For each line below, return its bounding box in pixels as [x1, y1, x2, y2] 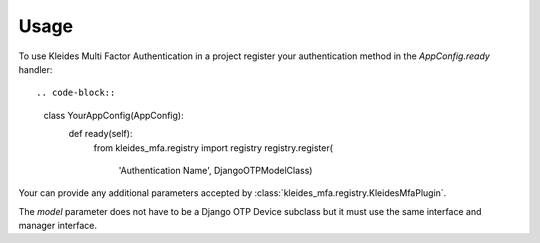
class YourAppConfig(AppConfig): [43, 109, 184, 121]
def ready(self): [68, 128, 133, 140]
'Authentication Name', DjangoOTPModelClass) [118, 164, 313, 176]
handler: [18, 63, 53, 75]
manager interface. [18, 220, 97, 232]
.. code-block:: [36, 87, 116, 99]
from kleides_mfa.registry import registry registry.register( [93, 141, 334, 154]
